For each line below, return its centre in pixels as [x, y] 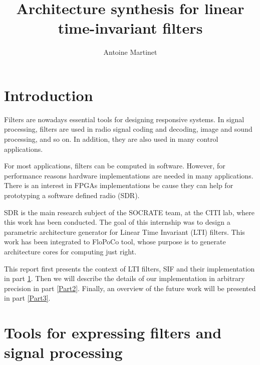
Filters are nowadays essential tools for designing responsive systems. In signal [124, 119]
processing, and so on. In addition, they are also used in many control [111, 139]
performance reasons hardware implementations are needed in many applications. [129, 175]
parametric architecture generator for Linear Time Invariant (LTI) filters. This [124, 232]
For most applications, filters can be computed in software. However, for [115, 166]
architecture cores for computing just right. [70, 251]
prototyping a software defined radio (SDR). [72, 195]
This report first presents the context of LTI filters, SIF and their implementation [129, 268]
